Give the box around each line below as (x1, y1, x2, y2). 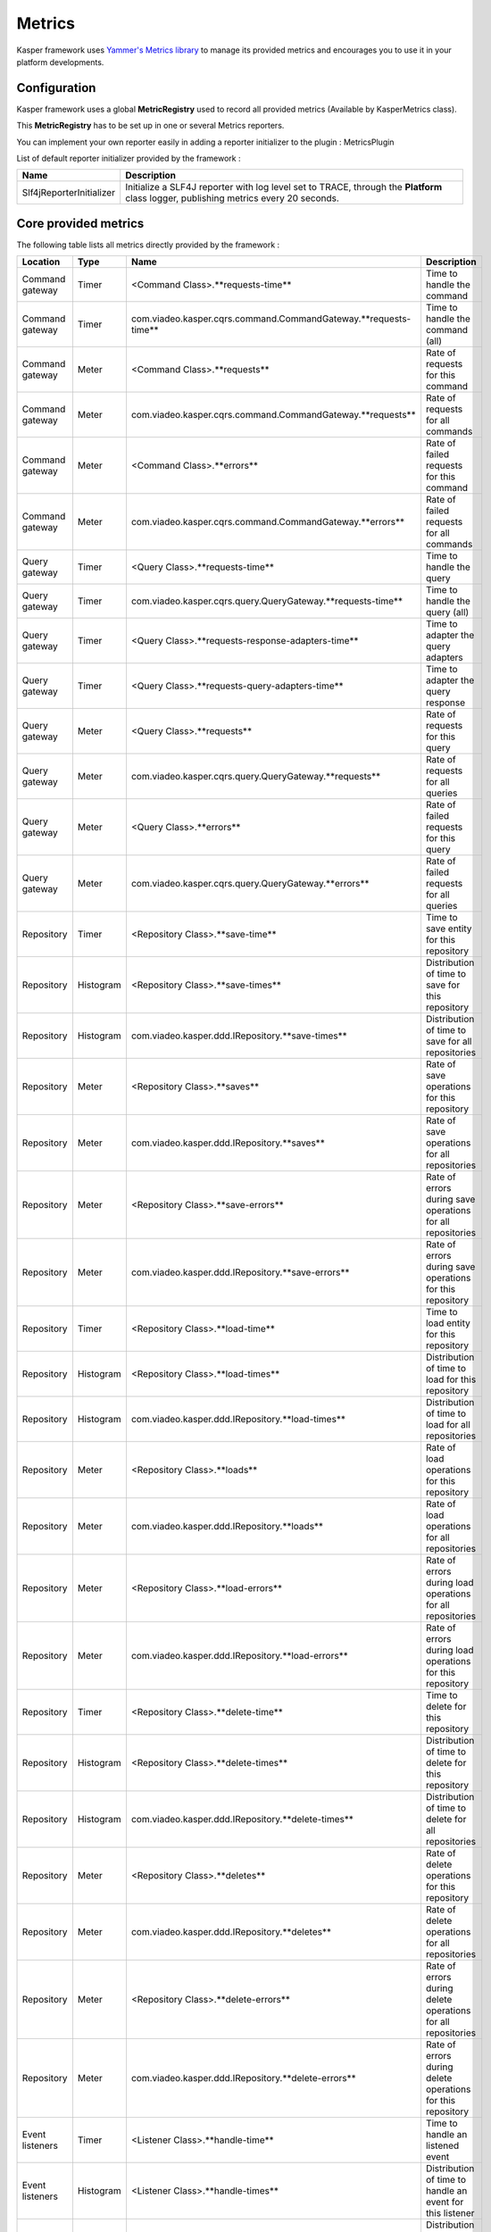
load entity (425, 1317, 470, 1329)
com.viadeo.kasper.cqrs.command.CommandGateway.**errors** (130, 516, 405, 529)
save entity (425, 922, 472, 935)
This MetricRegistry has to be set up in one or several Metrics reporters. (16, 121, 285, 131)
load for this (425, 1373, 477, 1386)
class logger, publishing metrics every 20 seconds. (125, 192, 339, 204)
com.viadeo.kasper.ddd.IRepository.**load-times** (130, 1413, 345, 1426)
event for (425, 2196, 464, 2209)
